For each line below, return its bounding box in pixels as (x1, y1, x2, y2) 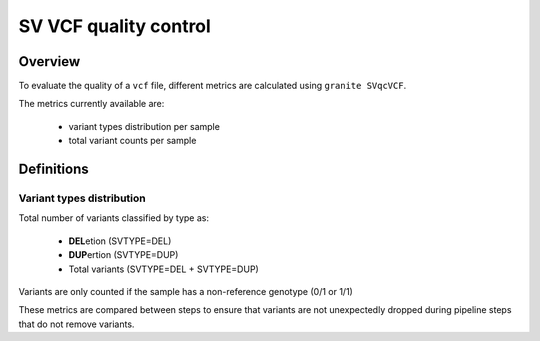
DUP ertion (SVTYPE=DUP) (68, 249, 179, 261)
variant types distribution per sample (68, 120, 220, 132)
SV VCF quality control (18, 15, 212, 37)
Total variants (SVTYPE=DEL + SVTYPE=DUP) (68, 263, 259, 275)
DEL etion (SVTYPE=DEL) (68, 235, 172, 247)
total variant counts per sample (68, 135, 197, 147)
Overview (18, 53, 81, 70)
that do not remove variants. (18, 318, 135, 330)
